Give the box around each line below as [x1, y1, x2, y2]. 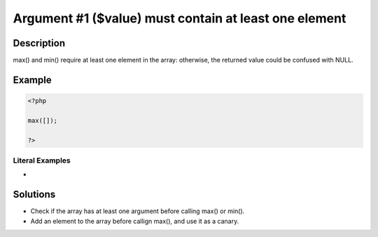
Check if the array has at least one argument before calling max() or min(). [30, 207, 245, 215]
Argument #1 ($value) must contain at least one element [13, 11, 346, 26]
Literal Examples [13, 155, 71, 165]
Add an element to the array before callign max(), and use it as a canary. [30, 217, 239, 225]
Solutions [13, 189, 56, 201]
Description [13, 37, 66, 49]
